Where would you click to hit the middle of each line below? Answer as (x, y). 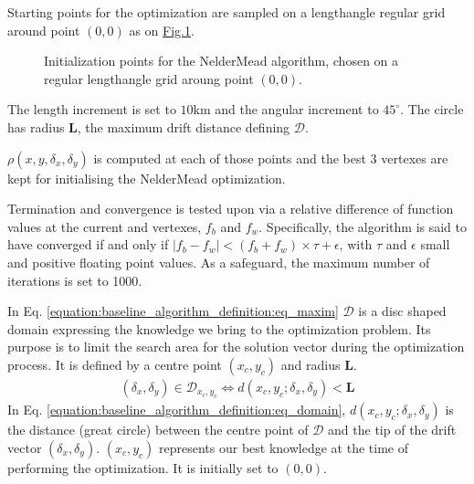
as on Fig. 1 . (162, 30)
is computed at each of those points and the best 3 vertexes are (271, 158)
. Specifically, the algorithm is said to (363, 226)
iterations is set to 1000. (75, 280)
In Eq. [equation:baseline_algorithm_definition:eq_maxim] (173, 311)
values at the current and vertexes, (105, 226)
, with (356, 244)
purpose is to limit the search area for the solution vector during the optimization (236, 347)
